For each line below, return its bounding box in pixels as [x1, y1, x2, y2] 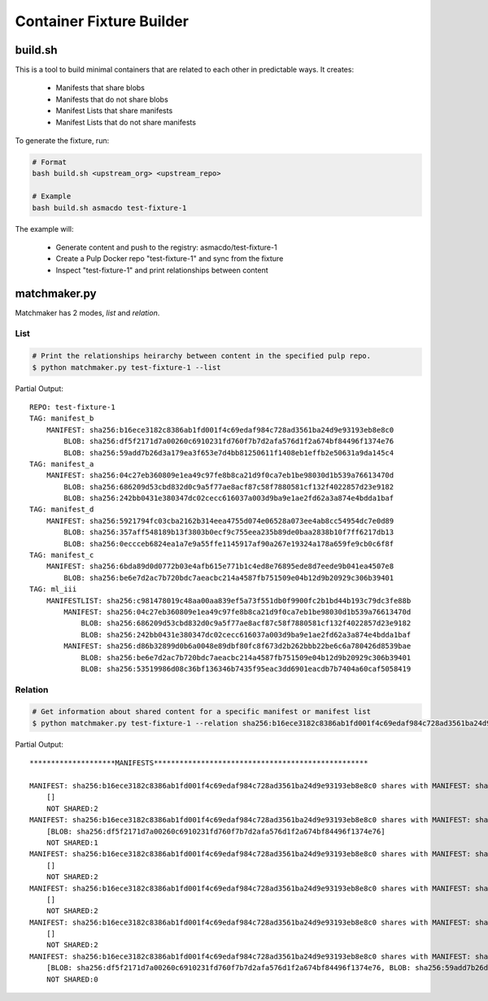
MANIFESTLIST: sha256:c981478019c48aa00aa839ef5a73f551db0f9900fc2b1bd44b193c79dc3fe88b [46, 596, 412, 605]
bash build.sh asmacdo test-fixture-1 [32, 203, 187, 212]
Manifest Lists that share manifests [55, 106, 173, 115]
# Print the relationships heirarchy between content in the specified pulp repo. [32, 351, 372, 361]
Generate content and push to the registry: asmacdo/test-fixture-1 [55, 242, 277, 252]
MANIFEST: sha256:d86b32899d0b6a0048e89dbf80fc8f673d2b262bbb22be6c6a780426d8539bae [63, 642, 412, 651]
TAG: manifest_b [29, 414, 94, 423]
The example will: [15, 224, 74, 233]
